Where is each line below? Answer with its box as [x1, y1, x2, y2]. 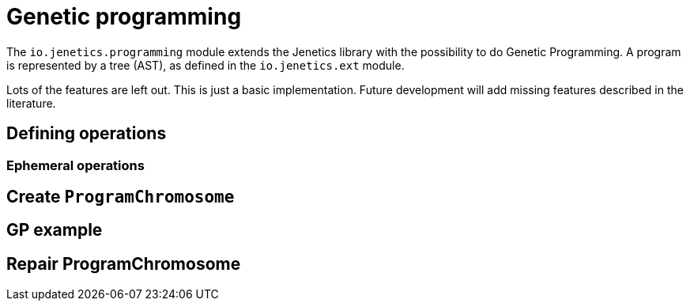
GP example [6, 220, 103, 241]
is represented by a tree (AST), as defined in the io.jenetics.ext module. [6, 58, 405, 72]
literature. [6, 96, 56, 110]
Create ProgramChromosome [6, 187, 235, 207]
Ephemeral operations [6, 157, 145, 173]
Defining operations [6, 123, 167, 144]
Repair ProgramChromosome [6, 253, 241, 274]
